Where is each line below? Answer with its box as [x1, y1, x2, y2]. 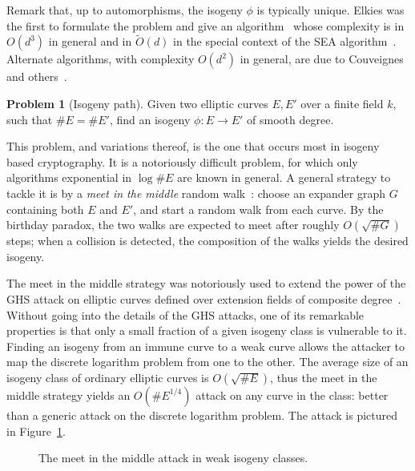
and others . [6, 68, 67, 85]
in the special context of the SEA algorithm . [173, 33, 397, 50]
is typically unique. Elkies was [256, 2, 405, 18]
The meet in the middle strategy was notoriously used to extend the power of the [6, 275, 406, 292]
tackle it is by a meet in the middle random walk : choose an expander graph [6, 184, 385, 201]
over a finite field [300, 95, 384, 111]
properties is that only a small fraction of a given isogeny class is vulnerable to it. [6, 322, 407, 339]
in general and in [48, 33, 132, 50]
